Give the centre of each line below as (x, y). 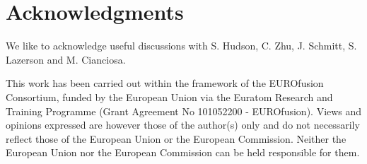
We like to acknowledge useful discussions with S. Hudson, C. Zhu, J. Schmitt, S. (181, 46)
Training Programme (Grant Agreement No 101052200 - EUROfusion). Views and (184, 111)
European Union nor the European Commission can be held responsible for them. (183, 152)
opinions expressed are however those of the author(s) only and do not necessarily (183, 125)
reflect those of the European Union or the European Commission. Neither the (176, 138)
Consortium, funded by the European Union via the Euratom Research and (169, 96)
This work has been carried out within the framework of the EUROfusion (165, 83)
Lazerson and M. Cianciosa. (66, 59)
